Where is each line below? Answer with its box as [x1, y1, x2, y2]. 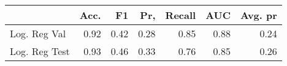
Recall [165, 8, 196, 22]
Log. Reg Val [10, 26, 66, 40]
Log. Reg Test [10, 44, 70, 58]
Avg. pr [240, 8, 277, 22]
